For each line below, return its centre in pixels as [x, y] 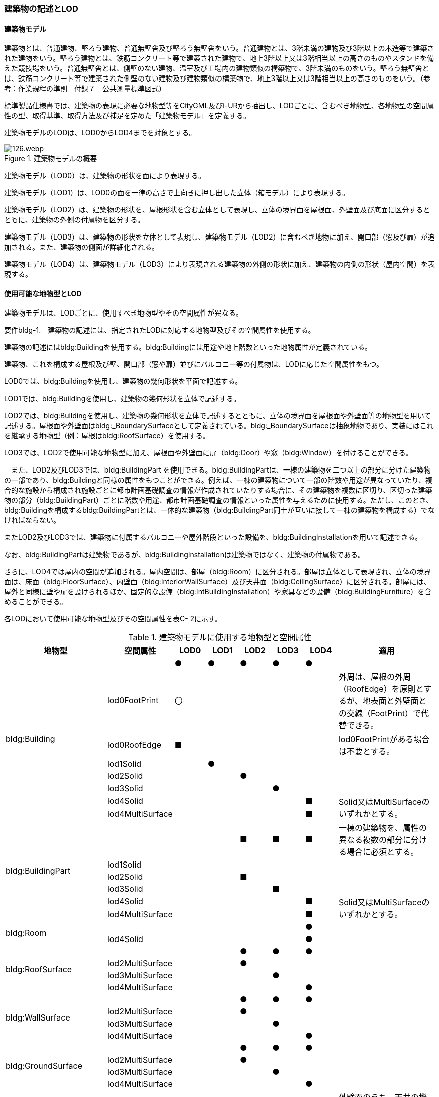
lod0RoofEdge [134, 745]
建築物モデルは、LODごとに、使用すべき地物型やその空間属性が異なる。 [123, 313]
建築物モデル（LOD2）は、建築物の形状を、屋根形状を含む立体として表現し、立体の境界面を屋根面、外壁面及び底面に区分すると [217, 210]
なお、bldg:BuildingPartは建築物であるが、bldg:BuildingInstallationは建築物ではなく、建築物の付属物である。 [184, 555]
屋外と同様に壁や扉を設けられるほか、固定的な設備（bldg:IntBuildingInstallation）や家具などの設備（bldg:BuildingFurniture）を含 [218, 592]
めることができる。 [36, 602]
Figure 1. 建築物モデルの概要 [51, 159]
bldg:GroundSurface [44, 1066]
